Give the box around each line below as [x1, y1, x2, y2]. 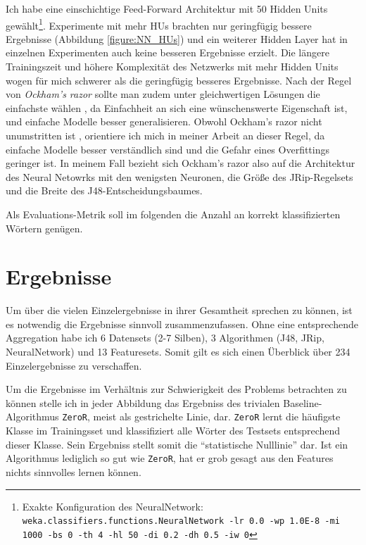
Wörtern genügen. [6, 220, 83, 235]
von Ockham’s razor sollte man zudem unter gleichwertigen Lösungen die [6, 87, 320, 101]
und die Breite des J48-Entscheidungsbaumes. [6, 183, 203, 198]
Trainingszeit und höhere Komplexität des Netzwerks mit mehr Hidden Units [6, 59, 339, 74]
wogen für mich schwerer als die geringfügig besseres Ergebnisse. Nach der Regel [6, 73, 352, 87]
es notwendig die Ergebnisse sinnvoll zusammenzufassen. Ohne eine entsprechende [6, 316, 358, 331]
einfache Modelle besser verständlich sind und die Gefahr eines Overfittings [6, 142, 330, 156]
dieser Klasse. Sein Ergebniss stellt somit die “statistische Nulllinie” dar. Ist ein [6, 437, 348, 451]
